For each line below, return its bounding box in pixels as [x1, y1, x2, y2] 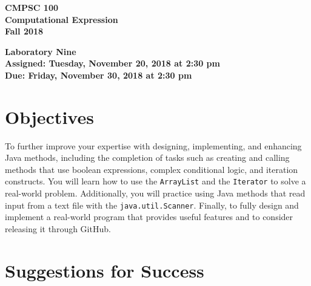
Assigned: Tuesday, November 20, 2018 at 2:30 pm [5, 57, 220, 70]
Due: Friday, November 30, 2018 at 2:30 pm [5, 68, 192, 81]
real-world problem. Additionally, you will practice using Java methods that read [5, 187, 306, 200]
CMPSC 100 [5, 1, 59, 13]
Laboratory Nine [5, 45, 76, 57]
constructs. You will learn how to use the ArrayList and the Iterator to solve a [5, 175, 306, 187]
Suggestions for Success [5, 258, 204, 282]
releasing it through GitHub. [5, 222, 111, 235]
